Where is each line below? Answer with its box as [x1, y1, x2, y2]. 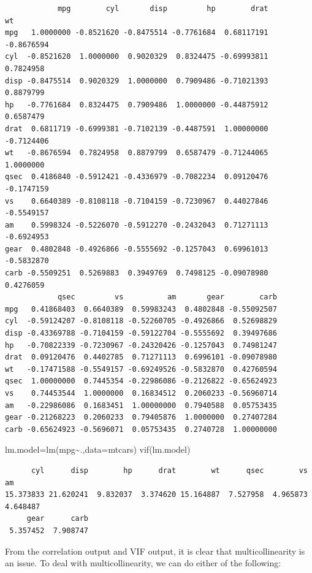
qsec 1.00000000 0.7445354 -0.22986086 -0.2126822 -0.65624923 [5, 377, 277, 386]
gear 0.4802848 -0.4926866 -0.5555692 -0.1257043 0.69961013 [5, 244, 268, 253]
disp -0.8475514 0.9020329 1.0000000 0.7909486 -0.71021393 [5, 76, 268, 85]
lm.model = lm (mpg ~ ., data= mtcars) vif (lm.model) [5, 443, 191, 456]
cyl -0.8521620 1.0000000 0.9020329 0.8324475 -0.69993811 [5, 52, 268, 61]
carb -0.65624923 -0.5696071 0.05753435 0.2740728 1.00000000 [5, 425, 277, 434]
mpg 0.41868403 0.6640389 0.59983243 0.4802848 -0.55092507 [5, 304, 277, 313]
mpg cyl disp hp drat [57, 4, 268, 13]
